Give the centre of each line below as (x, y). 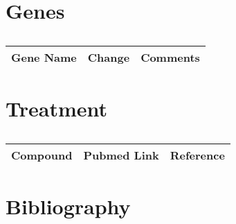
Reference (197, 155)
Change (109, 58)
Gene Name (44, 58)
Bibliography (68, 206)
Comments (170, 58)
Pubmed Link (121, 155)
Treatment (57, 109)
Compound (42, 155)
